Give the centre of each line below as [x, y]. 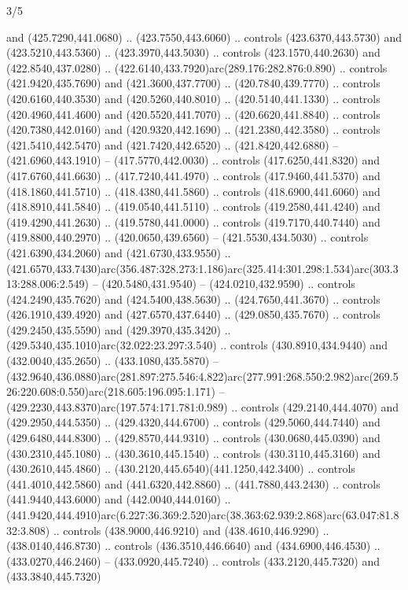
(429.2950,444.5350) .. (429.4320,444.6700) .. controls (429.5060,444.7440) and [193, 422]
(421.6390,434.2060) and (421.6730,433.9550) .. [119, 252]
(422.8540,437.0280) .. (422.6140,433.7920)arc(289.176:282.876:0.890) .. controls [197, 67]
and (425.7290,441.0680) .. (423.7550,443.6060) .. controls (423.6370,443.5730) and [204, 37]
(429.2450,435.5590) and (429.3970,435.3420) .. [119, 329]
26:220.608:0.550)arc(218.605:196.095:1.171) [111, 391]
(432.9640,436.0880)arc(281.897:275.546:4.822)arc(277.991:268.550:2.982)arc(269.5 [202, 376]
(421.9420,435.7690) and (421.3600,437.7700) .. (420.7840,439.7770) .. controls [193, 83]
